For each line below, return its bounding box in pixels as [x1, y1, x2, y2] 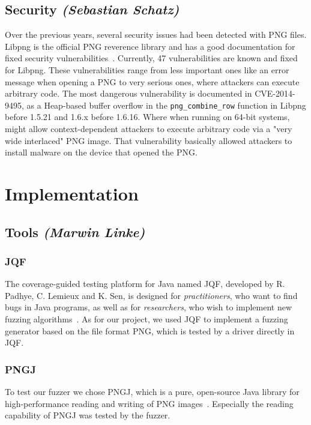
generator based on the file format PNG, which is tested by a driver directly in [5, 324, 295, 337]
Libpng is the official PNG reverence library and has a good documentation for [5, 40, 295, 52]
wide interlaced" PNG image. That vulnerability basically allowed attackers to [5, 134, 292, 146]
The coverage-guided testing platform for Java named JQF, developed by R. [5, 277, 285, 290]
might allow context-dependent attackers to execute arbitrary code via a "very [5, 122, 292, 135]
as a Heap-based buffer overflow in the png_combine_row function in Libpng [26, 98, 306, 111]
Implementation [5, 181, 139, 205]
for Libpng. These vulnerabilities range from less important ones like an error [5, 63, 289, 76]
